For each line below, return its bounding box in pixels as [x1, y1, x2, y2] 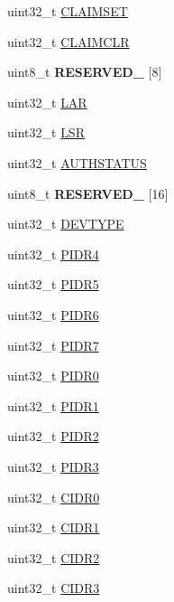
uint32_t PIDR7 [7, 335, 99, 354]
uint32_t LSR [7, 123, 85, 142]
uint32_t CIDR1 [7, 518, 100, 537]
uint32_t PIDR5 [7, 275, 99, 294]
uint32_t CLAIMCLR [7, 32, 130, 51]
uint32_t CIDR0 [7, 487, 100, 506]
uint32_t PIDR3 [7, 456, 99, 475]
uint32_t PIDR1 [7, 396, 99, 415]
